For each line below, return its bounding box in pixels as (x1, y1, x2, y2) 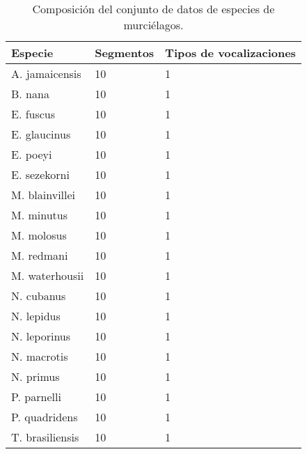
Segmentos (95, 45, 155, 61)
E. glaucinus (11, 126, 71, 142)
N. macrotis (11, 348, 68, 364)
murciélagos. (123, 17, 184, 33)
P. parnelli (11, 389, 61, 405)
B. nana (11, 86, 49, 102)
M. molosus (11, 227, 67, 243)
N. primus (11, 368, 60, 384)
